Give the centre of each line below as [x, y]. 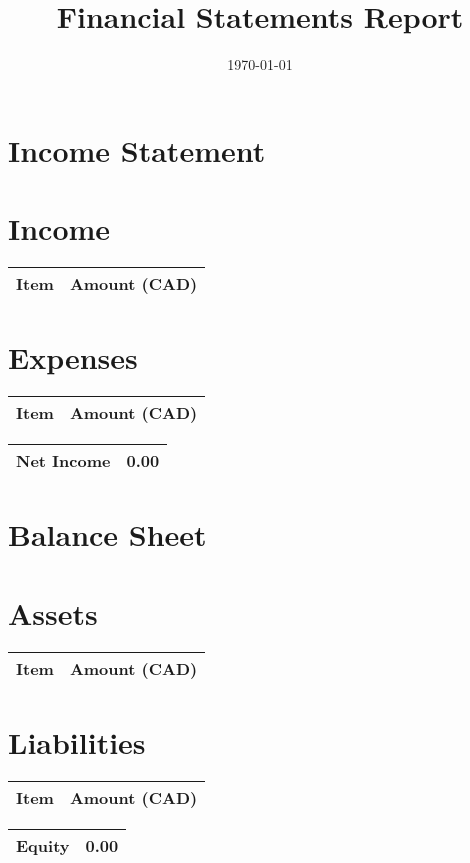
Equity [43, 845]
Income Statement [137, 149]
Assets [53, 612]
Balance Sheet [107, 534]
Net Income [63, 461]
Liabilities [77, 741]
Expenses [73, 357]
